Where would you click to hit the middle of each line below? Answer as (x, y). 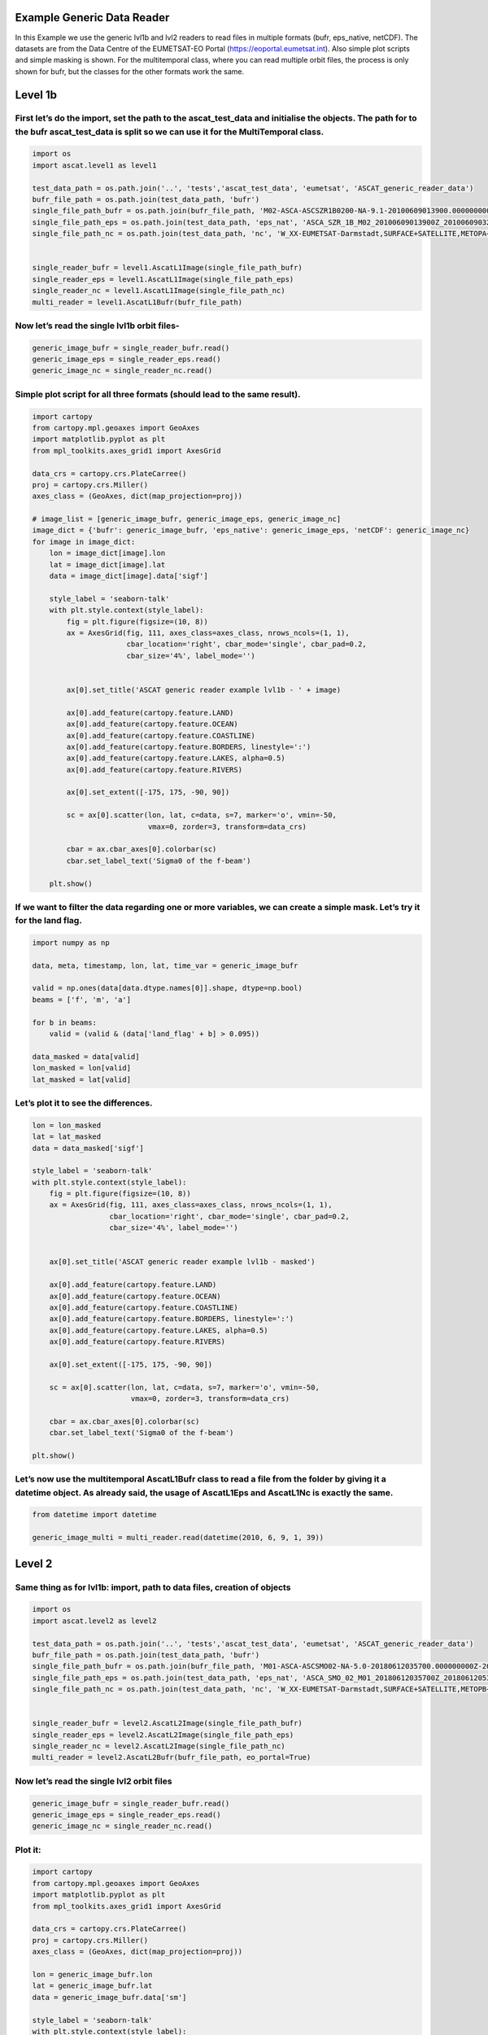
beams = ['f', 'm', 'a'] (82, 1000)
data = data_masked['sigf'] (88, 1148)
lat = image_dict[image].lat (107, 565)
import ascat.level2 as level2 (95, 1621)
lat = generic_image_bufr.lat (92, 1986)
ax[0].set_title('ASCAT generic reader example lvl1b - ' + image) (204, 689)
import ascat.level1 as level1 (95, 165)
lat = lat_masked (67, 1137)
